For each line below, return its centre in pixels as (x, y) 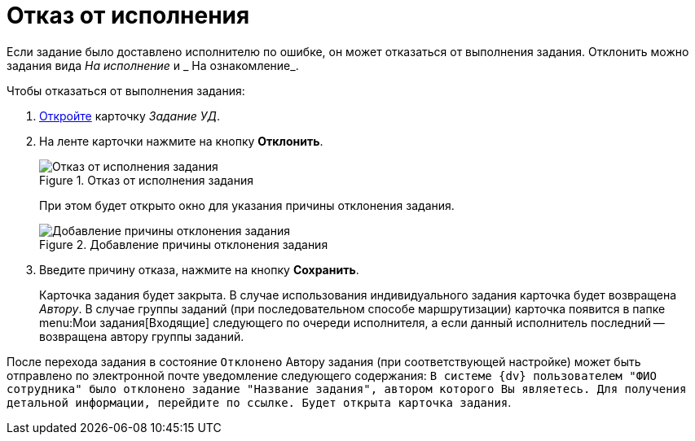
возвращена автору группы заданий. (142, 336)
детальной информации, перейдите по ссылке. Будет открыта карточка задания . (259, 402)
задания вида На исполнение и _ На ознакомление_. (153, 65)
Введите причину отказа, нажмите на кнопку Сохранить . (199, 269)
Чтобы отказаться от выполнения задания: (126, 90)
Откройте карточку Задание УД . (130, 116)
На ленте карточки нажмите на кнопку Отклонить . (181, 141)
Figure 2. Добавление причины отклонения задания (184, 244)
